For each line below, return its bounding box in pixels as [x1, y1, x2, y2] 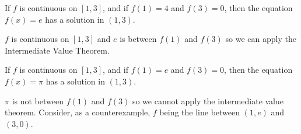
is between [120, 33, 157, 45]
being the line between [159, 106, 240, 118]
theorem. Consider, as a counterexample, [5, 106, 150, 118]
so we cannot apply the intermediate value [132, 94, 284, 107]
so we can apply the [225, 33, 296, 45]
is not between [12, 94, 64, 107]
